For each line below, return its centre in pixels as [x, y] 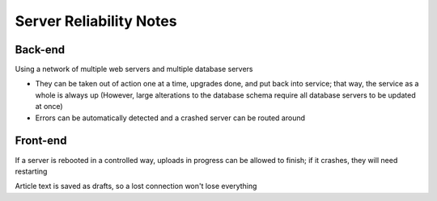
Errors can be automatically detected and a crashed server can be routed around [170, 118]
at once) [49, 107]
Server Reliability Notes [96, 21]
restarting [31, 171]
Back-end [40, 50]
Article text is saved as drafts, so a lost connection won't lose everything [136, 186]
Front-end [41, 141]
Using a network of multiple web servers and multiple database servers [134, 69]
